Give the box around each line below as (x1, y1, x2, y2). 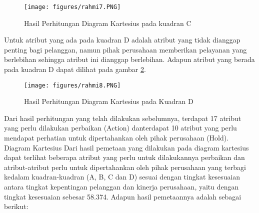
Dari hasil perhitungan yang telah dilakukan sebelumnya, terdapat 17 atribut (4, 112, 241, 123)
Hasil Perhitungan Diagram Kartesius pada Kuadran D (24, 96, 193, 106)
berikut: (4, 201, 28, 211)
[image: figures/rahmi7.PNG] (24, 3, 121, 10)
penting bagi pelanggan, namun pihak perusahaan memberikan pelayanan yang (4, 44, 247, 54)
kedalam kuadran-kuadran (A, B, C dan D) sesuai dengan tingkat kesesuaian (4, 171, 240, 182)
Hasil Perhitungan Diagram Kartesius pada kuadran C (24, 17, 191, 28)
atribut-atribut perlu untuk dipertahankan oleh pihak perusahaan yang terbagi (4, 161, 246, 172)
